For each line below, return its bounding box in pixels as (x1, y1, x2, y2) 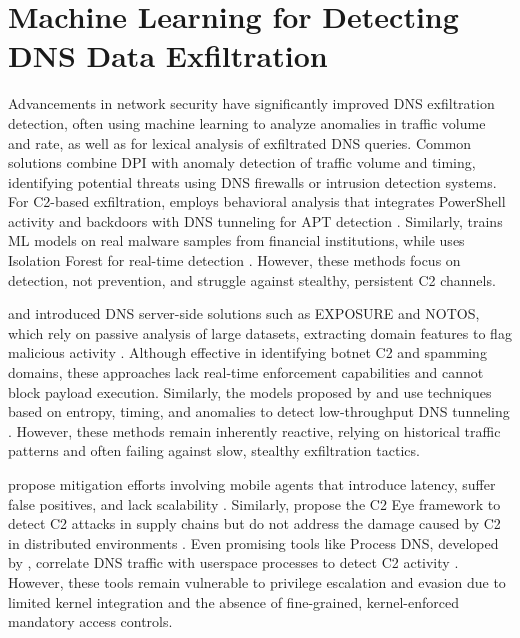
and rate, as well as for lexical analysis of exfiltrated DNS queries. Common (8, 132, 472, 153)
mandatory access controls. (8, 611, 173, 632)
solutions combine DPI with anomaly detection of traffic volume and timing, (8, 152, 476, 173)
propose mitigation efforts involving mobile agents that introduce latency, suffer (8, 474, 496, 494)
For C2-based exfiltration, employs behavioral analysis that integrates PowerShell (8, 191, 506, 212)
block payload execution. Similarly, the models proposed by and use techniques (8, 381, 492, 402)
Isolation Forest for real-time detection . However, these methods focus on (8, 250, 461, 271)
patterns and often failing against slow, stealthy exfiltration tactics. (8, 440, 420, 461)
